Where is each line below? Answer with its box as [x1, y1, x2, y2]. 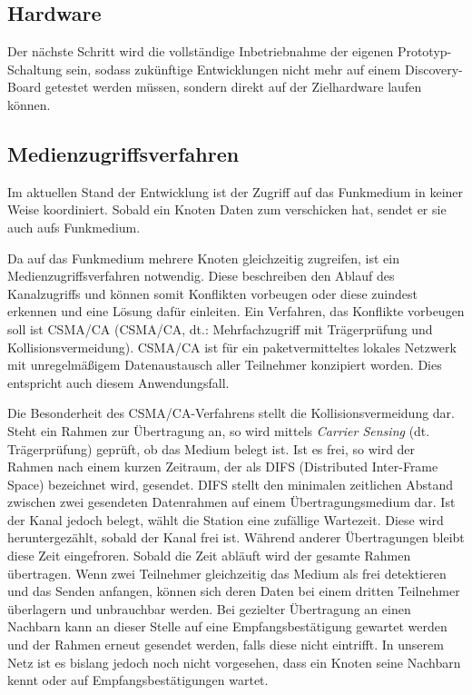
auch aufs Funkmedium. [7, 217, 141, 236]
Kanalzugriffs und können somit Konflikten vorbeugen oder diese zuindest [7, 283, 418, 303]
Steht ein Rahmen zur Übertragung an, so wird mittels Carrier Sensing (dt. [7, 421, 430, 440]
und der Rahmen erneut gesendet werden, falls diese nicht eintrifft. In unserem [7, 635, 444, 654]
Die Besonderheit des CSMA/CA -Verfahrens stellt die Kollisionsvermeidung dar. [7, 403, 456, 422]
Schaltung [7, 59, 63, 78]
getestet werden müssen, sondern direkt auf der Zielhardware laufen [44, 77, 422, 96]
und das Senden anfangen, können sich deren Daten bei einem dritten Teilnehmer [7, 581, 460, 601]
